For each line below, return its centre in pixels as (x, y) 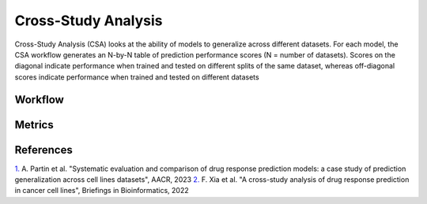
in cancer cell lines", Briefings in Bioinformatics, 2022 (102, 191)
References (43, 150)
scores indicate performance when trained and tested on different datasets (137, 77)
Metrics (34, 125)
